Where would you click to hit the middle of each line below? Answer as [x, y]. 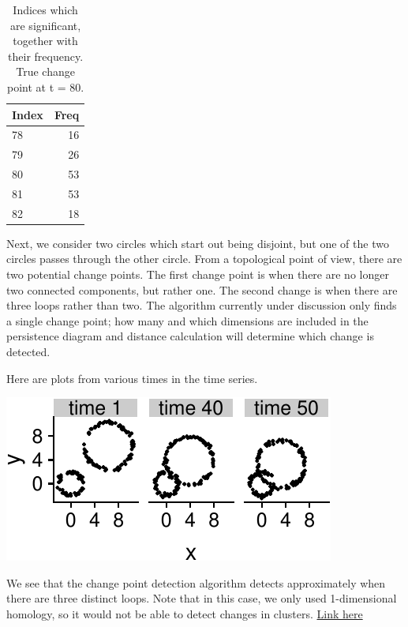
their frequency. [46, 56]
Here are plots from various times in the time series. [132, 378]
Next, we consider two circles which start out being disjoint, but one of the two [198, 243]
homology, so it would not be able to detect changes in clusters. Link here [185, 614]
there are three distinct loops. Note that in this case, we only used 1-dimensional [202, 598]
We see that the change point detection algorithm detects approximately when [196, 582]
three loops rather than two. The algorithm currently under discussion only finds [202, 305]
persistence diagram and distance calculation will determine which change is [190, 336]
